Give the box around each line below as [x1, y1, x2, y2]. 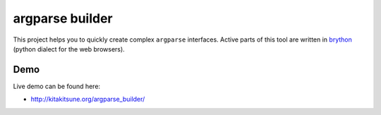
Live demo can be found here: [13, 82, 101, 90]
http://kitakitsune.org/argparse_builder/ [30, 95, 145, 104]
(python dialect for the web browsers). [13, 44, 125, 53]
